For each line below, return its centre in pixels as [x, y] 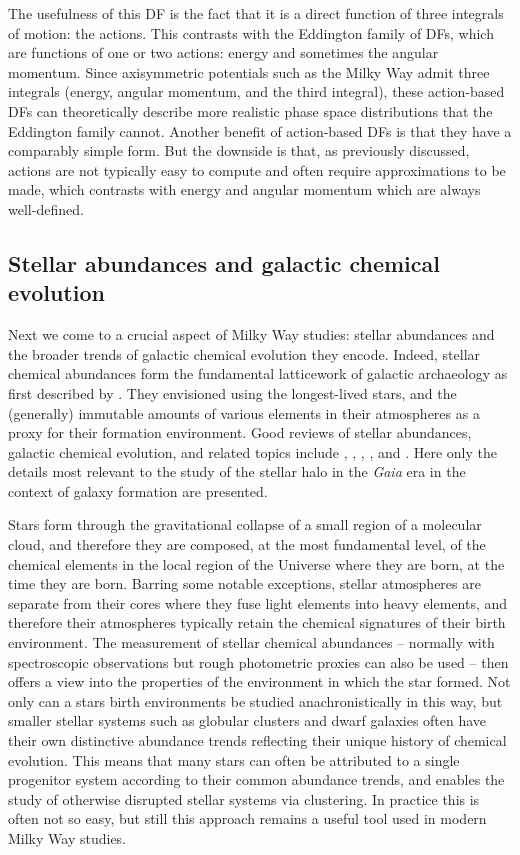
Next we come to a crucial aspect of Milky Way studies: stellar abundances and [251, 334]
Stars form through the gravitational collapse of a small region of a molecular [245, 524]
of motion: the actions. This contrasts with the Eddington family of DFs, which [251, 32]
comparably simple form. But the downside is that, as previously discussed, [239, 150]
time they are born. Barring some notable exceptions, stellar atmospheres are [244, 583]
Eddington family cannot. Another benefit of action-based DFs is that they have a [260, 130]
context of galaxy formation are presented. [138, 490]
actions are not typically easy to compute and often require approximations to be [257, 169]
